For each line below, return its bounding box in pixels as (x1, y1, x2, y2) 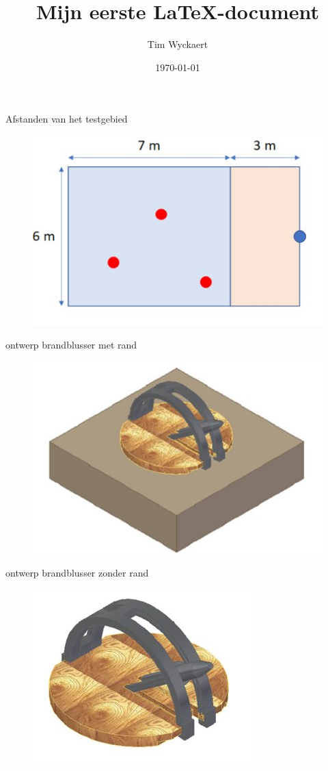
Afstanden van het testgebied (5, 112, 128, 126)
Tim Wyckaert (147, 37, 208, 51)
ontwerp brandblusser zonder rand (5, 566, 149, 580)
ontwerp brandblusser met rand (5, 338, 137, 352)
